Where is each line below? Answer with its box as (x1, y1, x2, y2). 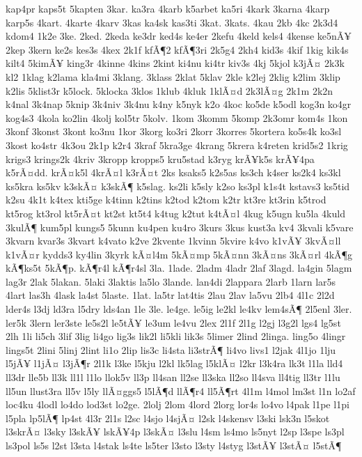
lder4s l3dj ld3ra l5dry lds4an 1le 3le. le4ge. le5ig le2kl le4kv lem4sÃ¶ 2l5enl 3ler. (6, 302, 352, 316)
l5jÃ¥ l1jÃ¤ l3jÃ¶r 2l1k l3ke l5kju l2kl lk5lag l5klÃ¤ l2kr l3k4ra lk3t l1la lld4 (6, 356, 343, 371)
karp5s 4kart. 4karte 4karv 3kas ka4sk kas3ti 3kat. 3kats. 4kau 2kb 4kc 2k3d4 (6, 15, 338, 29)
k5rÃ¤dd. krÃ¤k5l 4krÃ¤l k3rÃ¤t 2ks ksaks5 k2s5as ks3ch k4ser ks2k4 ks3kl (6, 165, 341, 180)
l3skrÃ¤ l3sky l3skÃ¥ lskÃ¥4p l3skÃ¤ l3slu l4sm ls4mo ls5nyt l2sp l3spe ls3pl (6, 424, 345, 439)
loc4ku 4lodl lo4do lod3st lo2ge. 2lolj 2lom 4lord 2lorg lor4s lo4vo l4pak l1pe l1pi (6, 397, 349, 412)
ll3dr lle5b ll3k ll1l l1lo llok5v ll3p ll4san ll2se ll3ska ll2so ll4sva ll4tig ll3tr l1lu (6, 370, 340, 385)
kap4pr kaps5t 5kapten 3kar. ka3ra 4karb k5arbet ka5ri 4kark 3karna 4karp (6, 1, 330, 15)
